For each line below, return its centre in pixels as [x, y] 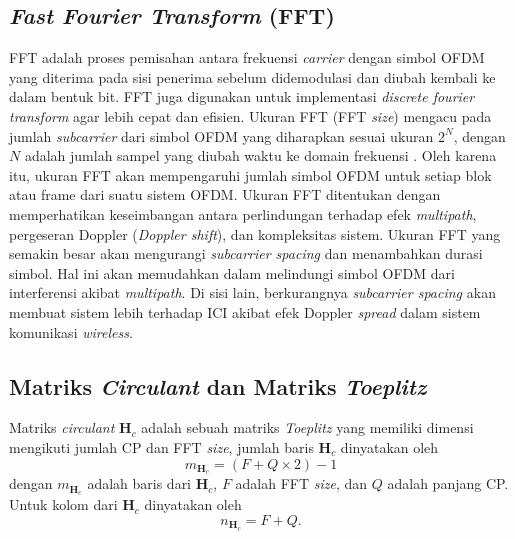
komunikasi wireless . [71, 331]
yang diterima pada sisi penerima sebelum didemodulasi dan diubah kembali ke [252, 76]
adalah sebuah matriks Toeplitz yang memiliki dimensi [307, 427]
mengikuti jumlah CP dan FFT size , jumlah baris [161, 446]
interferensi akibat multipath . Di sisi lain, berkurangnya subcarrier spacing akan [252, 292]
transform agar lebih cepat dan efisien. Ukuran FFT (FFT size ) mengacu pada [250, 115]
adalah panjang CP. [448, 483]
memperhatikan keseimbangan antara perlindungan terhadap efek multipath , [243, 213]
